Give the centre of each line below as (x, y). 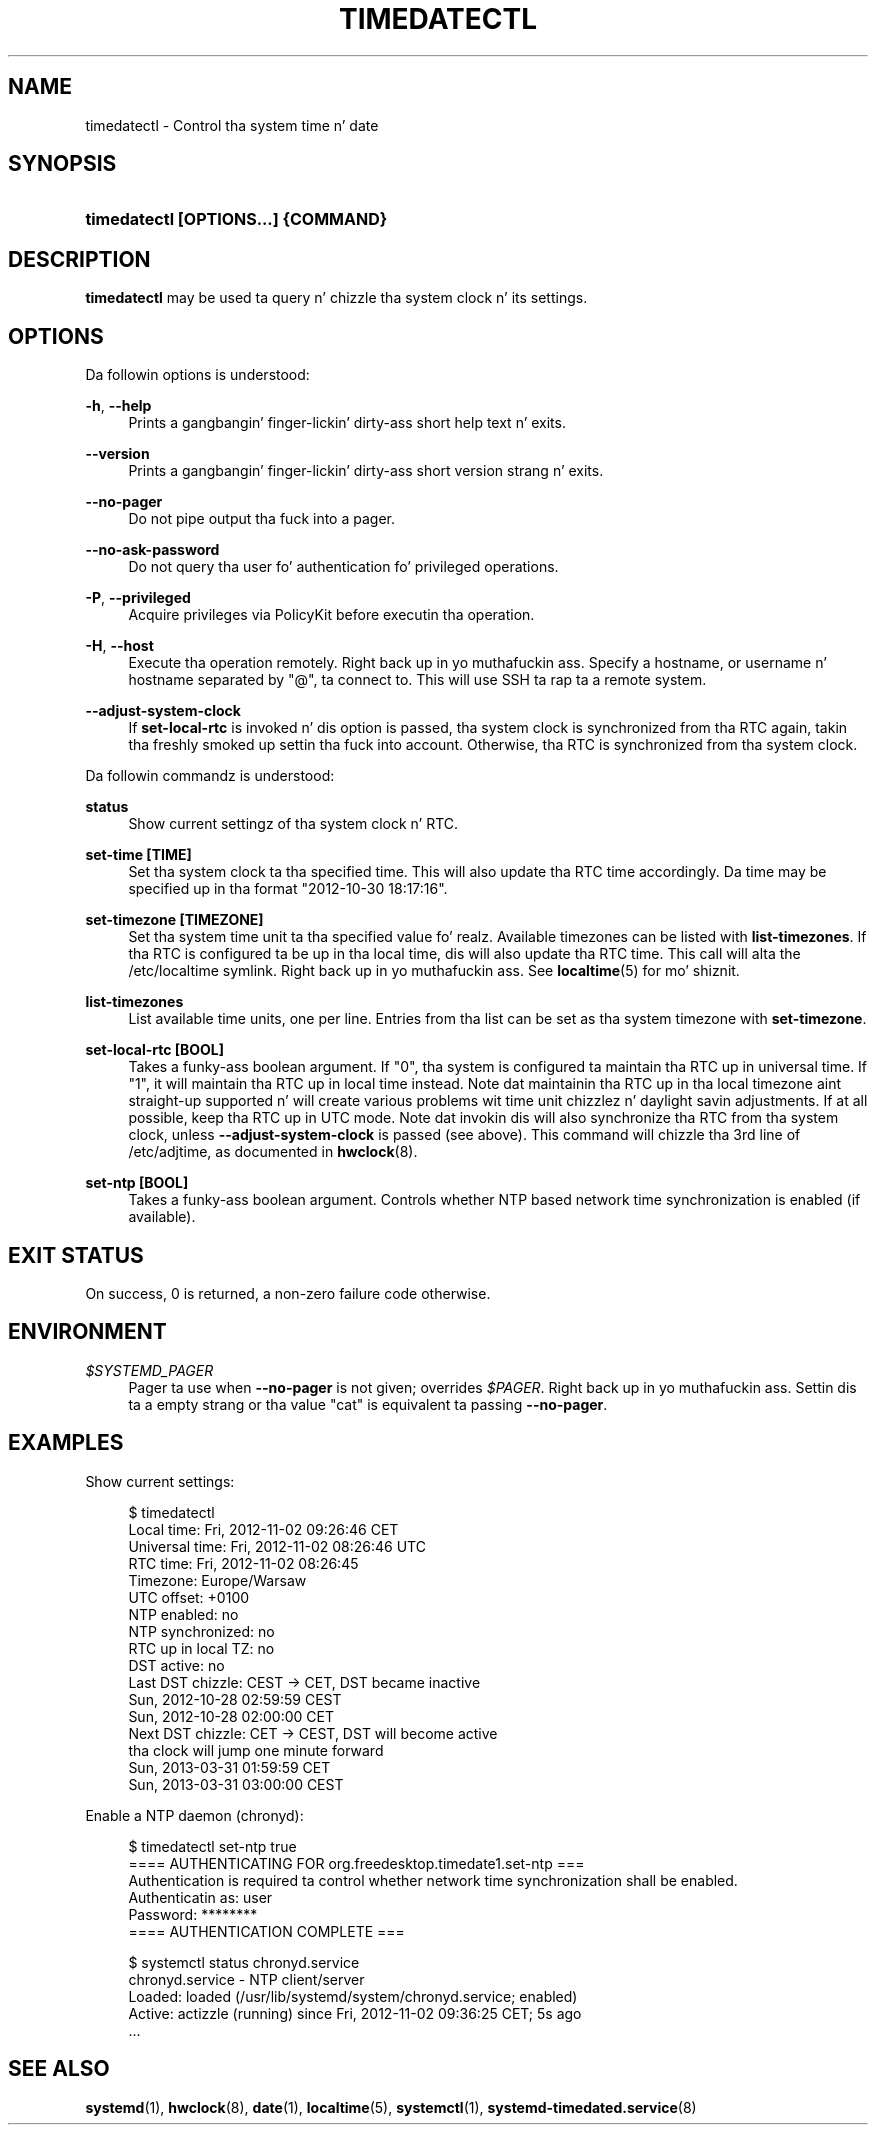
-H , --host (119, 646)
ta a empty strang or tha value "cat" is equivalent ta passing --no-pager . (368, 1404)
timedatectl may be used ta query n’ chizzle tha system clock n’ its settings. (336, 298)
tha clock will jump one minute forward (256, 1750)
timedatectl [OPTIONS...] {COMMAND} (236, 219)
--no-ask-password (152, 550)
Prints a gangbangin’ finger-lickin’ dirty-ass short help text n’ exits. (347, 423)
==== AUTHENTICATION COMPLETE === (266, 1931)
